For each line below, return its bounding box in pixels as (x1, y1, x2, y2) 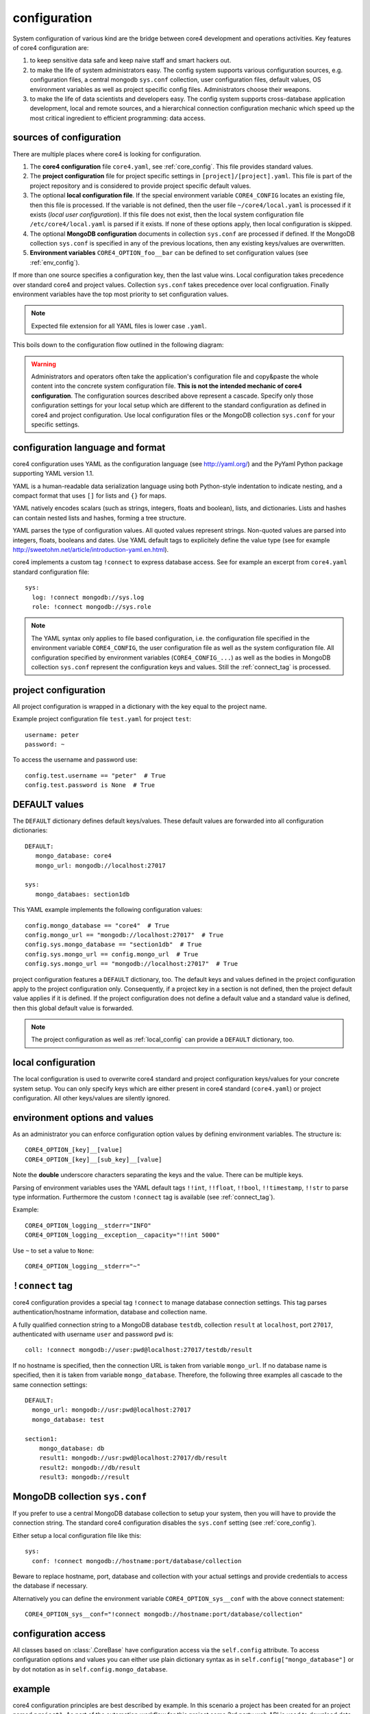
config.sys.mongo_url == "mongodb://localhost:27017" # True (25, 960, 238, 968)
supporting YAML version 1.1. (12, 470, 94, 478)
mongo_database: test (32, 1416, 105, 1423)
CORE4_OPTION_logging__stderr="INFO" (25, 1221, 152, 1229)
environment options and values (12, 1111, 154, 1124)
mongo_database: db (38, 1444, 105, 1452)
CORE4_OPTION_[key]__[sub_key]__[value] (25, 1155, 162, 1163)
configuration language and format (12, 442, 166, 453)
